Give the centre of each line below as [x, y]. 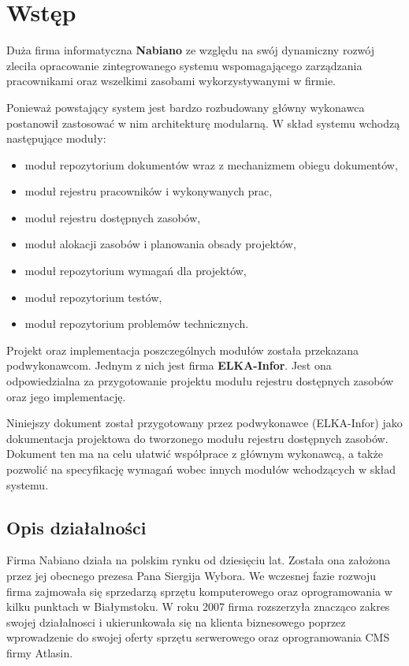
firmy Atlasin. [40, 652]
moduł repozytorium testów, [93, 297]
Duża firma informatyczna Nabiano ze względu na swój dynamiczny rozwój [190, 50]
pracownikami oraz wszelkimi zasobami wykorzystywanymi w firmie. [171, 81]
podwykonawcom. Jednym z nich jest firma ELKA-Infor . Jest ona [169, 365]
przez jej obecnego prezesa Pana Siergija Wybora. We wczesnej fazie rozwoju [191, 575]
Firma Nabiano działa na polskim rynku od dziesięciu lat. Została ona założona [199, 560]
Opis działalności [76, 527]
